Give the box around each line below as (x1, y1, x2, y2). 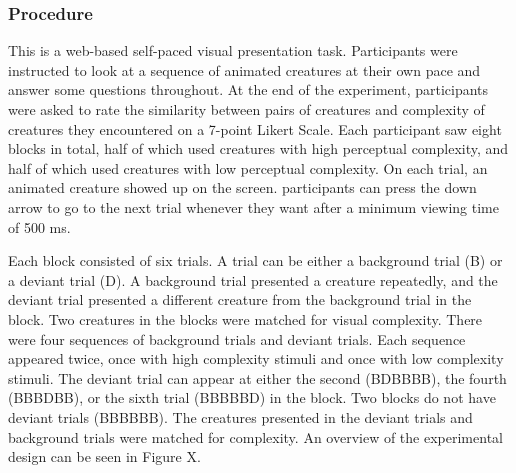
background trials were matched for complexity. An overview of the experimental (8, 426, 503, 447)
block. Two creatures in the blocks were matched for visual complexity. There (8, 308, 483, 329)
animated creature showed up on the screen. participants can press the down (8, 177, 477, 198)
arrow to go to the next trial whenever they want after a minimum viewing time (8, 196, 499, 217)
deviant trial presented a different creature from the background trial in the (8, 289, 472, 310)
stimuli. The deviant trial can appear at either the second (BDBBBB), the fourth (8, 367, 507, 388)
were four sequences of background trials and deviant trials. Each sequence (8, 328, 466, 349)
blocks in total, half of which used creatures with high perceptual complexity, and (8, 138, 509, 159)
